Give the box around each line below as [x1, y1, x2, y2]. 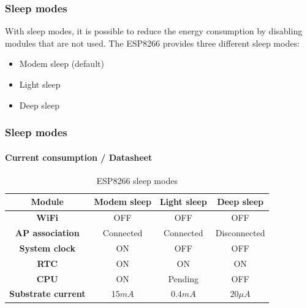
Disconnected [215, 226, 265, 239]
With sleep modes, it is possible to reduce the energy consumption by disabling [5, 25, 303, 37]
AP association [15, 226, 80, 239]
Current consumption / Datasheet [5, 150, 153, 163]
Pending [168, 272, 199, 285]
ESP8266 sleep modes [96, 174, 178, 187]
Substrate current [9, 287, 86, 300]
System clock [19, 241, 75, 254]
